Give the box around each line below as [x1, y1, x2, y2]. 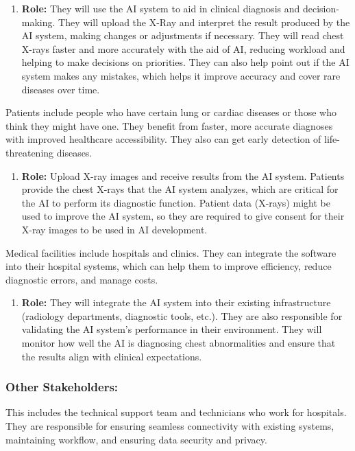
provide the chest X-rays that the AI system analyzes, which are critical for [21, 182, 339, 196]
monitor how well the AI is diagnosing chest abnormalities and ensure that [21, 336, 336, 350]
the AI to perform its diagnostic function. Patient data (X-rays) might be [21, 195, 330, 209]
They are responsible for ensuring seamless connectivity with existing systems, [5, 419, 334, 433]
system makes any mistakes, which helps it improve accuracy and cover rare [21, 68, 341, 82]
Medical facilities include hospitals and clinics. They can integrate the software [5, 245, 336, 259]
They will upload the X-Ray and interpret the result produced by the [58, 14, 350, 29]
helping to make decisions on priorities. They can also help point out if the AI [21, 55, 350, 69]
